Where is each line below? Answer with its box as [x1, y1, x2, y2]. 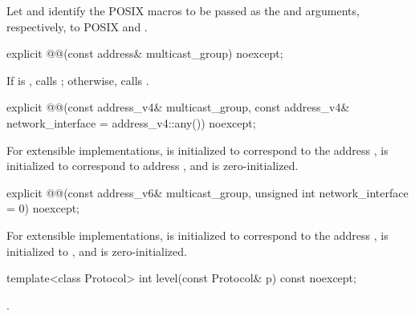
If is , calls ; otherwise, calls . [6, 71, 149, 88]
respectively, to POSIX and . [6, 18, 148, 34]
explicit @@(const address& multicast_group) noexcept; [6, 45, 283, 62]
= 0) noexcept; [6, 200, 79, 217]
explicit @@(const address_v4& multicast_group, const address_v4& [6, 99, 350, 115]
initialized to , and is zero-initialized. [6, 242, 187, 259]
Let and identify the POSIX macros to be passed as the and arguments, [6, 2, 360, 18]
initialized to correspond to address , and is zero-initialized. [6, 157, 299, 174]
